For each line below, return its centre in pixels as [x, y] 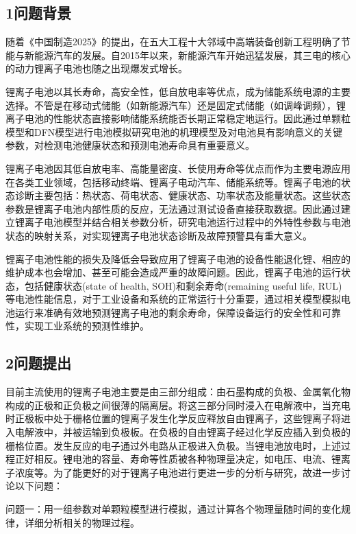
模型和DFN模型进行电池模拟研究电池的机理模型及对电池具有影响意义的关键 [174, 131]
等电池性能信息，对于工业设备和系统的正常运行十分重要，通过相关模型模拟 [173, 299]
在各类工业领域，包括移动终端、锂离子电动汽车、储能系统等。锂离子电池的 [173, 182]
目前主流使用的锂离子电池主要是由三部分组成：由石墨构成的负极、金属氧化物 [178, 392]
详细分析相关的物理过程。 [82, 522]
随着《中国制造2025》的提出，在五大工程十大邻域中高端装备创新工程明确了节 [178, 42]
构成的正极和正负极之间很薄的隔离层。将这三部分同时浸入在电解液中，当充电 [178, 405]
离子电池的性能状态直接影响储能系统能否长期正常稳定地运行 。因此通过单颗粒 [178, 118]
